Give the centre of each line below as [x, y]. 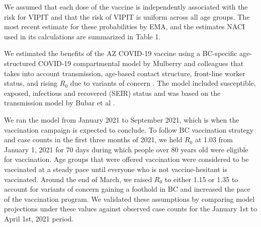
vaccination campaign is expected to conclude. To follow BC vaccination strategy [129, 129]
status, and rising [31, 83]
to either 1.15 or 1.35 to [201, 179]
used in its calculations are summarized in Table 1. [82, 36]
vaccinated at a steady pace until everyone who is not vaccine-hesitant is [116, 169]
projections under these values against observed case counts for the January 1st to [131, 209]
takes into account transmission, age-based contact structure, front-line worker [125, 73]
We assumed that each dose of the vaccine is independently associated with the [126, 7]
